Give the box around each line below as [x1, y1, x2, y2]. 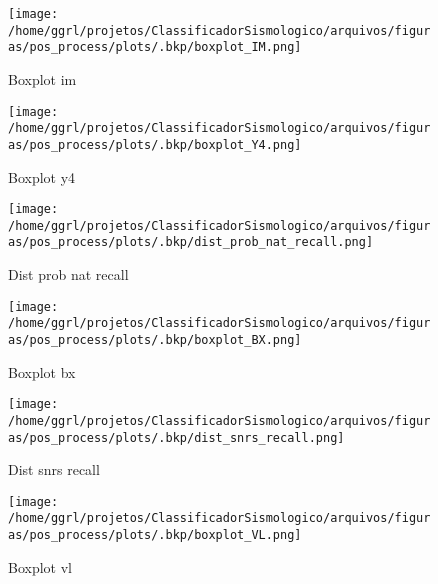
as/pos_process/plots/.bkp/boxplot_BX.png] [8, 333, 302, 347]
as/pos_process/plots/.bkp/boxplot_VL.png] [8, 528, 302, 543]
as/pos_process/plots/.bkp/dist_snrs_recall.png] [8, 430, 345, 445]
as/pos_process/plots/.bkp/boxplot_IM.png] [8, 40, 302, 55]
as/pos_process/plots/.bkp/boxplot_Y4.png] [8, 137, 302, 152]
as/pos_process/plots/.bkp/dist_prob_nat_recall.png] [8, 235, 374, 250]
